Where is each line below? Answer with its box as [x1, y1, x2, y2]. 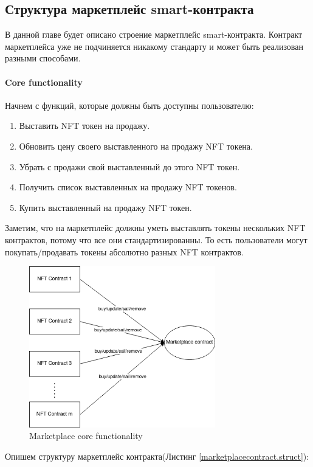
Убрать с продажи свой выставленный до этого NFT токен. [19, 160, 240, 173]
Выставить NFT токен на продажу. [19, 119, 150, 132]
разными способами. [5, 52, 81, 64]
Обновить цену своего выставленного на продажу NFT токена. [19, 139, 253, 152]
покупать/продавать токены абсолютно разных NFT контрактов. [5, 245, 244, 258]
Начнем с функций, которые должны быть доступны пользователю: [5, 99, 254, 111]
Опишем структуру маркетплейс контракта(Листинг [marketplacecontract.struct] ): [5, 449, 309, 462]
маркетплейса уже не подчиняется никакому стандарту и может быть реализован [5, 40, 303, 52]
